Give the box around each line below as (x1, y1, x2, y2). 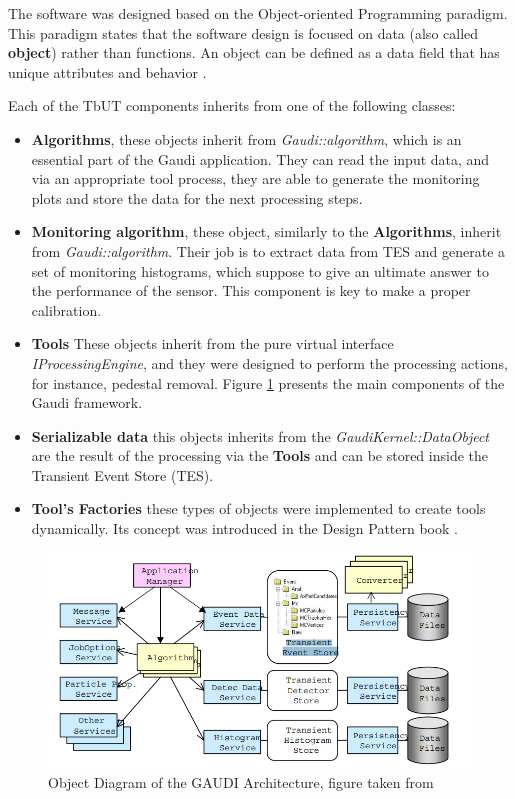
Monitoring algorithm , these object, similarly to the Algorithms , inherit (31, 221, 502, 242)
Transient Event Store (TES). (31, 464, 214, 485)
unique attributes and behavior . (8, 61, 207, 82)
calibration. (31, 299, 102, 320)
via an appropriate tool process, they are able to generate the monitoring (31, 168, 480, 189)
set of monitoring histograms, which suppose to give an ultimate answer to (31, 260, 489, 281)
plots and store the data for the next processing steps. (31, 187, 363, 208)
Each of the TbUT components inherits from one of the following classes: (8, 95, 456, 116)
